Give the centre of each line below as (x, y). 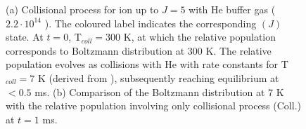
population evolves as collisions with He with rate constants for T (147, 64)
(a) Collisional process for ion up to (82, 9)
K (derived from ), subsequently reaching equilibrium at (158, 77)
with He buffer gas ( (232, 9)
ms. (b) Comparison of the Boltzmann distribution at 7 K (159, 91)
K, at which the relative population (200, 37)
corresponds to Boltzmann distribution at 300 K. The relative (139, 50)
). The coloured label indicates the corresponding (151, 23)
